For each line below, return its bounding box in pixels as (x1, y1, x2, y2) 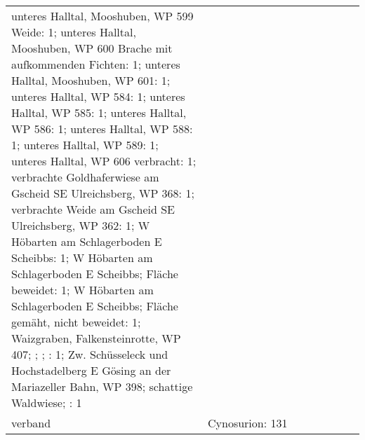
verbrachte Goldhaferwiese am (11, 169, 159, 185)
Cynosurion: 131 (208, 415, 288, 431)
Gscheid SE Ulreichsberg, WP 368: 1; (11, 185, 194, 201)
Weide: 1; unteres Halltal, (11, 24, 136, 40)
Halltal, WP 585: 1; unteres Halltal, (11, 104, 187, 121)
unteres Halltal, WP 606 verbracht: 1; (11, 153, 197, 169)
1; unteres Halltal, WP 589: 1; (11, 137, 159, 153)
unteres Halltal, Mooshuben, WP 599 (11, 8, 194, 24)
